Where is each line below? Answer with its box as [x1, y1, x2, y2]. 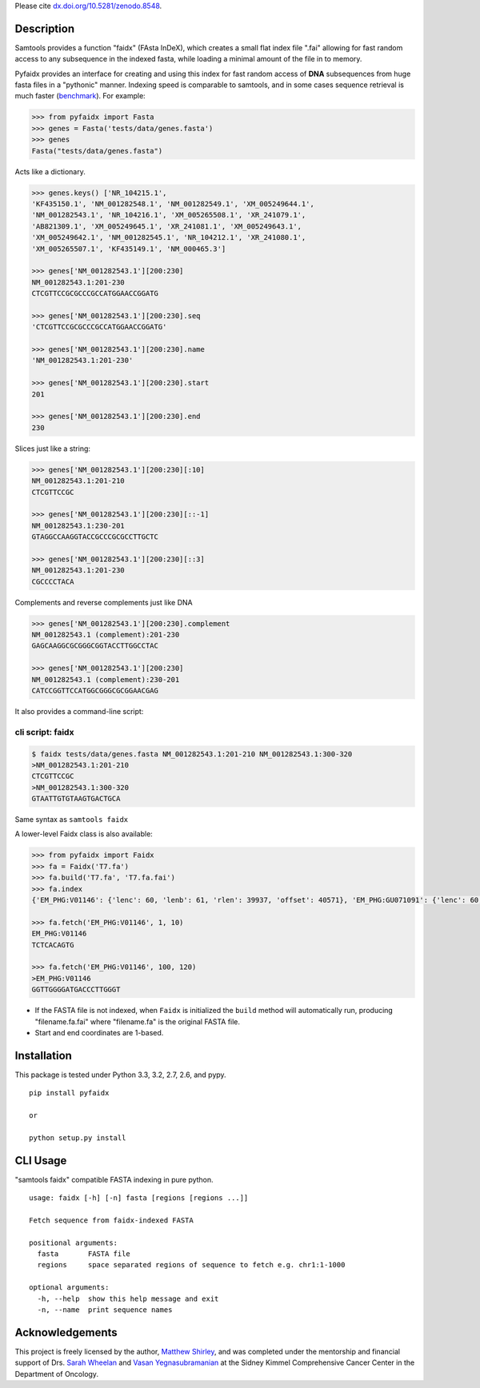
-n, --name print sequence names [37, 1305, 173, 1314]
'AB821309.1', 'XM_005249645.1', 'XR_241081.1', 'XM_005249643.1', [31, 221, 302, 231]
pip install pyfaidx [29, 1088, 110, 1098]
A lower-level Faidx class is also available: [14, 829, 154, 839]
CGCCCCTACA [31, 576, 74, 586]
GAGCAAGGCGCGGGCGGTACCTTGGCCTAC [31, 641, 159, 651]
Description [14, 22, 75, 35]
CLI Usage [14, 1154, 67, 1167]
